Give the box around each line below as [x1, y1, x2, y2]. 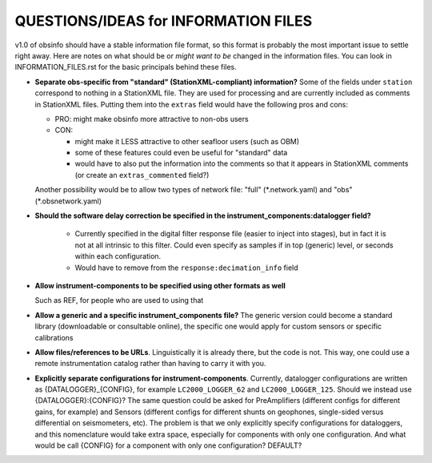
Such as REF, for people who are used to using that [34, 296, 204, 305]
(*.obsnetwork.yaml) [34, 196, 102, 206]
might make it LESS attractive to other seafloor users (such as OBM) [74, 136, 300, 146]
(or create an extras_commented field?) [74, 170, 210, 179]
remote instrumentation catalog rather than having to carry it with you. [34, 359, 266, 368]
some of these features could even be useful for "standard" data [74, 148, 288, 158]
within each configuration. [74, 252, 162, 261]
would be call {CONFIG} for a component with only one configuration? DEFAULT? [34, 441, 302, 450]
